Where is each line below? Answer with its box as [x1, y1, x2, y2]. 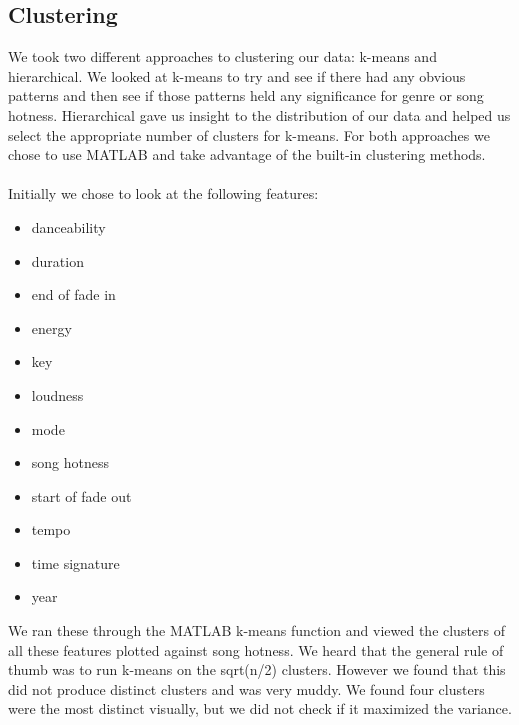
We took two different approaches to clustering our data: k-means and [8, 46, 437, 67]
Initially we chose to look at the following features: [8, 183, 319, 204]
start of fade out [31, 485, 132, 506]
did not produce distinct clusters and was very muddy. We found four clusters [8, 678, 485, 699]
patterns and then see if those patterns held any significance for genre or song [8, 85, 484, 106]
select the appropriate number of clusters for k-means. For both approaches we [8, 124, 490, 145]
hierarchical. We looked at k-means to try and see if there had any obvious [8, 65, 466, 86]
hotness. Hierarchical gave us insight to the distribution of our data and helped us [8, 104, 511, 125]
